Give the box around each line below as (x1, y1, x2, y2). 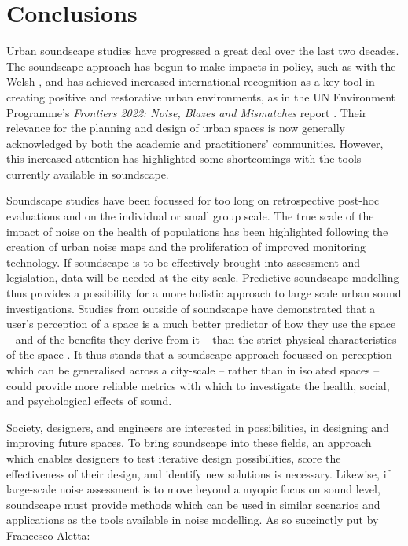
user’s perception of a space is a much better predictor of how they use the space (6, 315, 396, 332)
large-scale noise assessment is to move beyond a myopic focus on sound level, (6, 481, 380, 497)
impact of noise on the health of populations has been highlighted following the (6, 223, 388, 239)
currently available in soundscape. (6, 165, 169, 182)
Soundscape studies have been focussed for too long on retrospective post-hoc (6, 192, 380, 208)
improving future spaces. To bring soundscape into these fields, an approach (6, 434, 372, 451)
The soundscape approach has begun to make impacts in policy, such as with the (6, 57, 396, 74)
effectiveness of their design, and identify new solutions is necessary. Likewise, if (6, 465, 390, 481)
